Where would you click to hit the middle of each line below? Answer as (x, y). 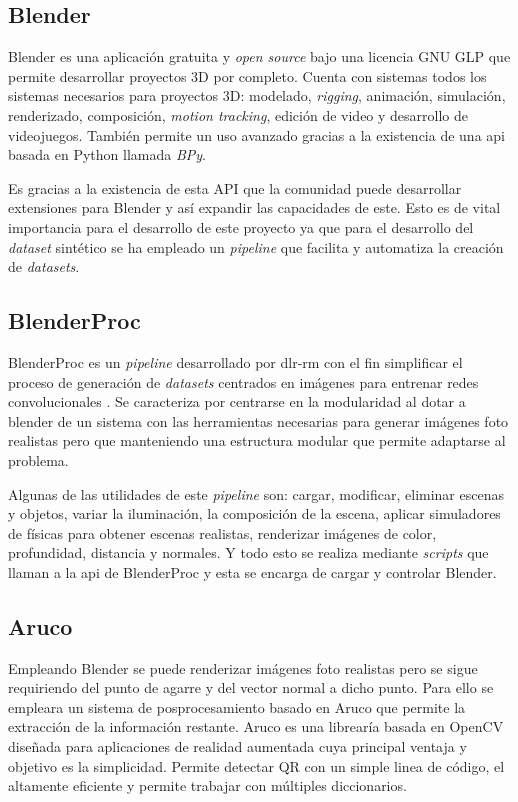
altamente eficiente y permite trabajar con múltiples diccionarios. (207, 785)
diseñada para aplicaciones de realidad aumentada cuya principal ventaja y (237, 746)
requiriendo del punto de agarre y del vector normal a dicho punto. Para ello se (251, 687)
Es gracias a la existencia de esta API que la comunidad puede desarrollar (235, 187)
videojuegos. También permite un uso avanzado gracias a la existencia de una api (256, 134)
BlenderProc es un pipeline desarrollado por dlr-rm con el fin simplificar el (235, 361)
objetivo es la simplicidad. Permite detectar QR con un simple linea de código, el (256, 765)
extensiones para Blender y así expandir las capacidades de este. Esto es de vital (254, 207)
